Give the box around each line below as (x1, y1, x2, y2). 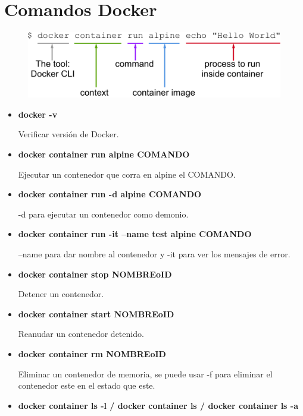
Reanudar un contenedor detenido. (18, 327, 144, 340)
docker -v (18, 108, 58, 120)
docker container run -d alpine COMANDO (18, 188, 202, 200)
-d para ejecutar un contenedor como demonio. (18, 207, 189, 220)
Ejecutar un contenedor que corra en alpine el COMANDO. (18, 168, 236, 180)
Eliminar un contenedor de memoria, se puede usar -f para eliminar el (18, 367, 273, 380)
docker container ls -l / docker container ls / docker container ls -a (18, 399, 298, 411)
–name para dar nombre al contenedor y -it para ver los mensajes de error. (18, 248, 290, 260)
